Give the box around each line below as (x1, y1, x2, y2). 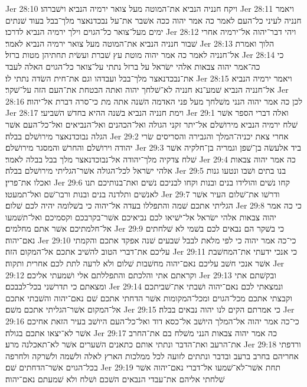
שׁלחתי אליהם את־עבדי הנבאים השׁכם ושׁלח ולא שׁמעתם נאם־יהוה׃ (5, 373, 225, 385)
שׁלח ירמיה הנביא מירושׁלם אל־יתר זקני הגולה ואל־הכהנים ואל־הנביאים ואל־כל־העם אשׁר (5, 118, 298, 130)
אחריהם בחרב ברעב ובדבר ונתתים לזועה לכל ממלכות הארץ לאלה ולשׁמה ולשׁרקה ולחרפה (5, 349, 299, 362)
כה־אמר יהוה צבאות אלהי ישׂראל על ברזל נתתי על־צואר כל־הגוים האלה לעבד (5, 60, 260, 72)
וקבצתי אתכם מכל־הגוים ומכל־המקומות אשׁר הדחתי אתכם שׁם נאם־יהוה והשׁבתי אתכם (5, 291, 292, 304)
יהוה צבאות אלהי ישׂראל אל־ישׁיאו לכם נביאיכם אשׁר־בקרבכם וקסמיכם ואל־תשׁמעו (5, 210, 277, 223)
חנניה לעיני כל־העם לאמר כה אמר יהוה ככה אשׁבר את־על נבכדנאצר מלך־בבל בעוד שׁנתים (5, 14, 302, 26)
